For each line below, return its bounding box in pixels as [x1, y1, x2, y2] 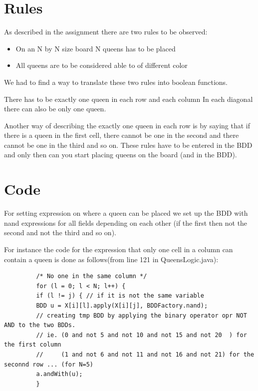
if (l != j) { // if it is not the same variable [36, 292, 204, 300]
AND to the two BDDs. [4, 322, 76, 329]
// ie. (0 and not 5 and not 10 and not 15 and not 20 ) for [36, 331, 247, 339]
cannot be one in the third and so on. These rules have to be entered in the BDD [4, 139, 253, 150]
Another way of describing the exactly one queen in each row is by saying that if [4, 120, 251, 130]
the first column [4, 341, 61, 349]
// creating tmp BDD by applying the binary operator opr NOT [36, 312, 247, 319]
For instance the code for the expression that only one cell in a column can [4, 244, 233, 254]
